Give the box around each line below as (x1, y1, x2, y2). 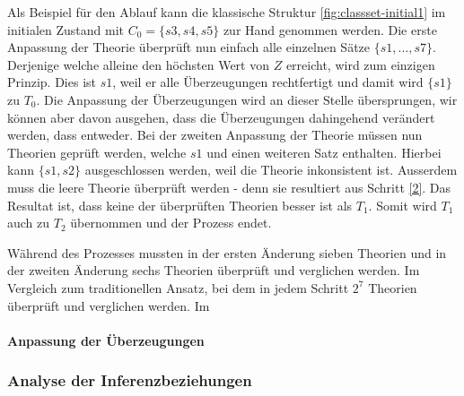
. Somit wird (368, 195, 437, 214)
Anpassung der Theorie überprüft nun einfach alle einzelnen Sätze (7, 38, 371, 56)
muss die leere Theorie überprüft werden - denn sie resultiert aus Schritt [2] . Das (7, 177, 451, 196)
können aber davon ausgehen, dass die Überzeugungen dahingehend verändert (7, 108, 435, 126)
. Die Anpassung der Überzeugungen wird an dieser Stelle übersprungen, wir (36, 90, 458, 108)
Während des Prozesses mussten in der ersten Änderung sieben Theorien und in (7, 243, 447, 262)
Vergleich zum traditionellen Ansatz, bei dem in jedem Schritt (7, 278, 349, 297)
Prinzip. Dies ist (7, 73, 96, 91)
